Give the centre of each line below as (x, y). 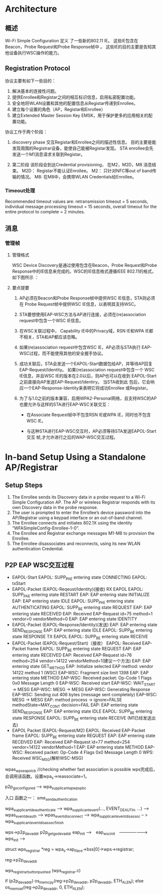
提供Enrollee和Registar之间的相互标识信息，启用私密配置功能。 (75, 97)
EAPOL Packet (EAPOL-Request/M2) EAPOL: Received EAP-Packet (79, 731)
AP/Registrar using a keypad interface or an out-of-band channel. (77, 518)
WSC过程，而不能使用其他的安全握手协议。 (62, 353)
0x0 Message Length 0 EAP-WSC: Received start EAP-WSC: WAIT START (84, 683)
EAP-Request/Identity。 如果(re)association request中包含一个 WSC (87, 369)
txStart (19, 583)
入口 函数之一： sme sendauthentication (41, 798)
